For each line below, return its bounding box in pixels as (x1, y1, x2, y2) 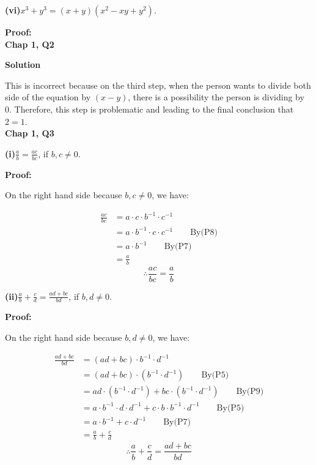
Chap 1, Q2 (5, 37, 54, 50)
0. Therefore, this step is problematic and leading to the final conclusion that (5, 102, 294, 115)
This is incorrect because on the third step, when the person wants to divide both (5, 78, 311, 91)
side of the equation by (5, 91, 91, 103)
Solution (5, 58, 41, 71)
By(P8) (190, 228, 218, 237)
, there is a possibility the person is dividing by (128, 91, 304, 103)
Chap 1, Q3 (5, 127, 54, 139)
